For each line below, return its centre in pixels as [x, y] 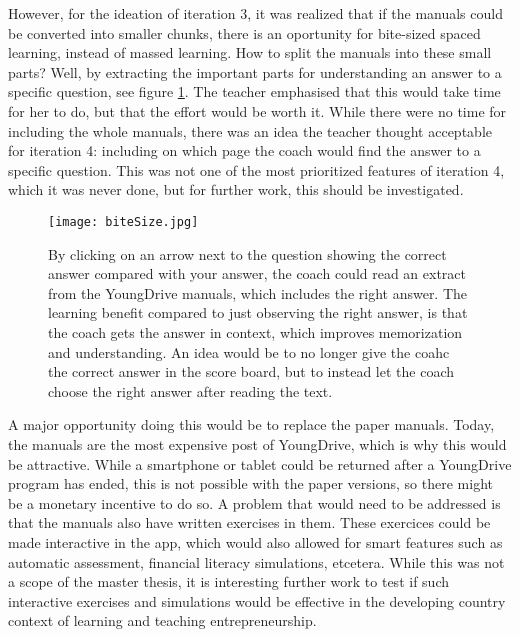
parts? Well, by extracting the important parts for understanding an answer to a [255, 71]
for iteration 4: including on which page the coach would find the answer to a [244, 150]
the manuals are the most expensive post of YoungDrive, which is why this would [257, 443]
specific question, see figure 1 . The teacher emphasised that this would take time [254, 91]
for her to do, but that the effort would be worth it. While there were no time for [257, 110]
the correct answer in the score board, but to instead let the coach [251, 371]
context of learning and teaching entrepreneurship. [162, 620]
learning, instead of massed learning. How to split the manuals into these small [250, 52]
